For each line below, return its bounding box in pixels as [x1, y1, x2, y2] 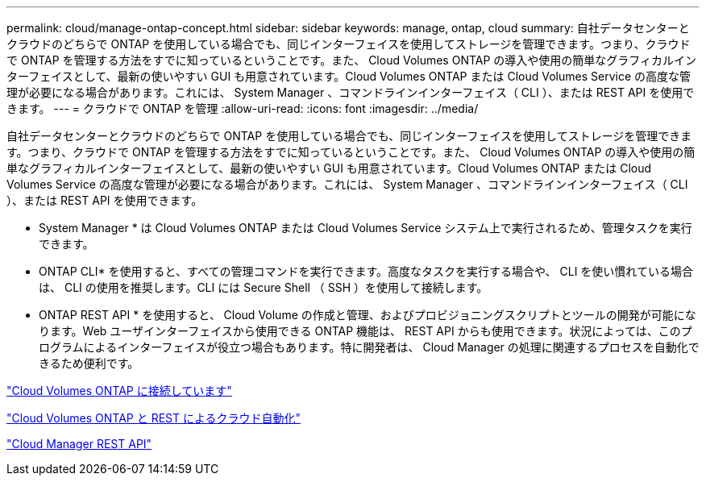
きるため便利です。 [39, 356, 139, 370]
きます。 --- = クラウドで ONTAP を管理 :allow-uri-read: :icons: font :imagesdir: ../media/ [6, 102, 479, 115]
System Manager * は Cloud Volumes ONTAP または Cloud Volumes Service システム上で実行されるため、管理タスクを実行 [39, 221, 692, 235]
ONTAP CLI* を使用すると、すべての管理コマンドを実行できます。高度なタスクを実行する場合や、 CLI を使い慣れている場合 [39, 264, 693, 278]
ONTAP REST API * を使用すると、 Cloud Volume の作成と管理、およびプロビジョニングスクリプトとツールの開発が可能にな [39, 308, 696, 322]
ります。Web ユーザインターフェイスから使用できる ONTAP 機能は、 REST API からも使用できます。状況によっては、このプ [39, 324, 692, 338]
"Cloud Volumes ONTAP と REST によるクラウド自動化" [6, 411, 301, 425]
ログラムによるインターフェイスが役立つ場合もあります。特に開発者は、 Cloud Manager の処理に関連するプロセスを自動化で [39, 340, 700, 354]
